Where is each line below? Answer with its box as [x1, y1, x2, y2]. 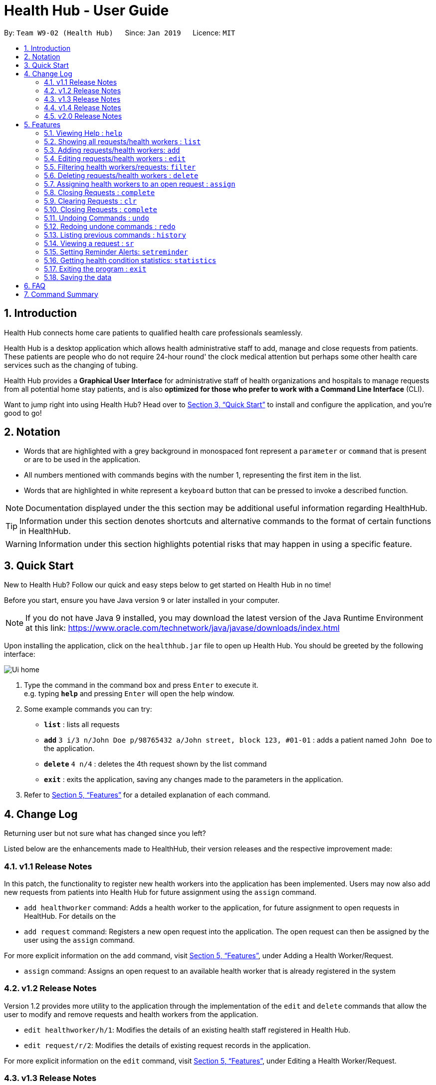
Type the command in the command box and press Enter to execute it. [24, 681, 258, 690]
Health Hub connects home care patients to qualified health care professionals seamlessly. [4, 328, 303, 337]
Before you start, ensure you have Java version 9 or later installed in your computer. [4, 596, 280, 605]
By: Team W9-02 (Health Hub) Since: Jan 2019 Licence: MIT [4, 28, 235, 37]
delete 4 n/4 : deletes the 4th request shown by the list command [44, 760, 267, 769]
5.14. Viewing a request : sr [44, 239, 134, 248]
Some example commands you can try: [24, 705, 152, 714]
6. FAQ [24, 281, 46, 290]
